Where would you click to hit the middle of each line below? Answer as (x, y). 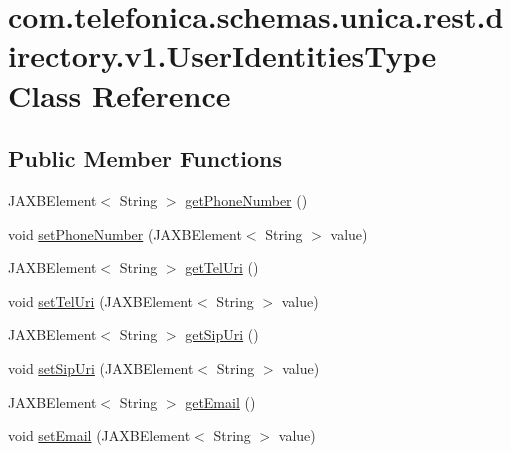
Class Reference (119, 94)
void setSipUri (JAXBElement (101, 367)
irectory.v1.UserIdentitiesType (222, 55)
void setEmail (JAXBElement (99, 435)
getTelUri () (222, 267)
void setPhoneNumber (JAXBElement (125, 233)
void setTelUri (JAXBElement (101, 300)
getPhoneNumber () (246, 199)
